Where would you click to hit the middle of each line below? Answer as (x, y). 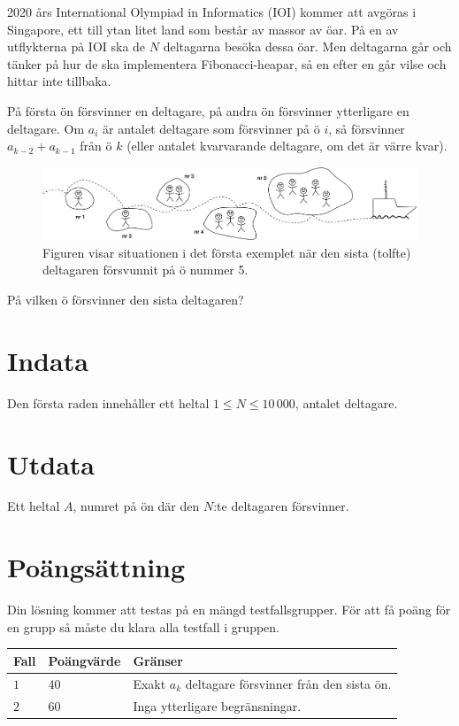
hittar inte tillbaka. (59, 81)
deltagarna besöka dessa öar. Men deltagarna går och (307, 46)
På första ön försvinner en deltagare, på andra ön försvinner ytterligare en (208, 110)
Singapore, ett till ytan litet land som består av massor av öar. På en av (203, 29)
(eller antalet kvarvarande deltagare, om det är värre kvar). (287, 146)
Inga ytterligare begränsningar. (217, 705)
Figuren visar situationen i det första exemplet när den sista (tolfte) (227, 252)
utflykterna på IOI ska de (76, 46)
